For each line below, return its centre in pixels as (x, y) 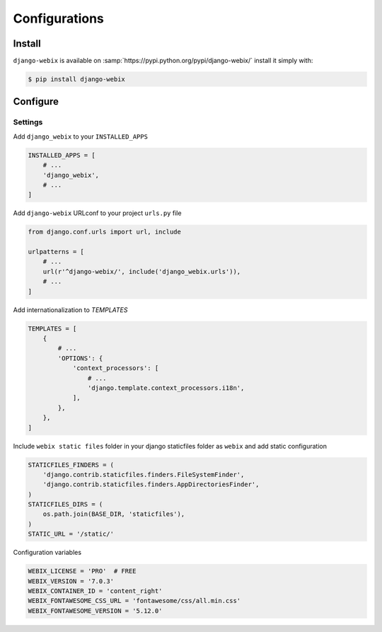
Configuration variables (47, 553)
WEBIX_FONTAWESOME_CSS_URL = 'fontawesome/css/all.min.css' (134, 601)
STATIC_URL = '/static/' (71, 534)
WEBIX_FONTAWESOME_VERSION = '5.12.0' (95, 611)
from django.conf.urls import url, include (105, 232)
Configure (36, 102)
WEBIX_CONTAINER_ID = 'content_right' (95, 591)
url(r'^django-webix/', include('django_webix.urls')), (142, 271)
